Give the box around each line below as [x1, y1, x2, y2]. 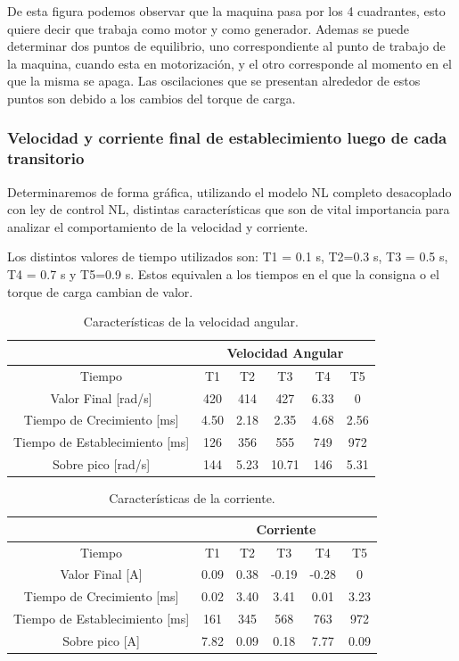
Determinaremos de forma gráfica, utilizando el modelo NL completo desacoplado [7, 182, 452, 201]
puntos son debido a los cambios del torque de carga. [7, 88, 296, 107]
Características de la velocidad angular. [83, 312, 299, 331]
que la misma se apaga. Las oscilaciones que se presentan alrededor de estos [7, 71, 421, 90]
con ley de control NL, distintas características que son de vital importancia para [7, 200, 450, 219]
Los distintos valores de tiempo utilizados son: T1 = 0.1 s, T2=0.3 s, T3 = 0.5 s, [7, 247, 448, 266]
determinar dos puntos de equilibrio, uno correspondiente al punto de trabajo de [7, 37, 446, 55]
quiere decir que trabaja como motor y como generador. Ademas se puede [7, 19, 410, 37]
